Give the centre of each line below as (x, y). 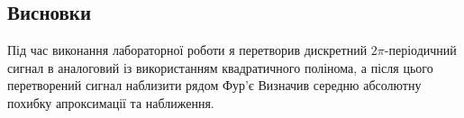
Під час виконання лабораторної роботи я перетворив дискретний (187, 50)
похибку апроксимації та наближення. (111, 102)
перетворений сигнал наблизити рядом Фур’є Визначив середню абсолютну (214, 85)
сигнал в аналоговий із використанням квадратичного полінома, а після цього (220, 67)
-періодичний (420, 50)
